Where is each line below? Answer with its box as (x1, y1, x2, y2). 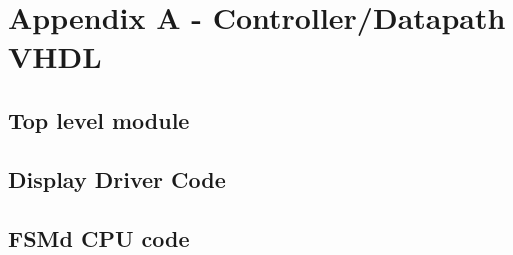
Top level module (8, 104, 190, 135)
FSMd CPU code (8, 222, 190, 253)
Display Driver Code (8, 163, 226, 194)
